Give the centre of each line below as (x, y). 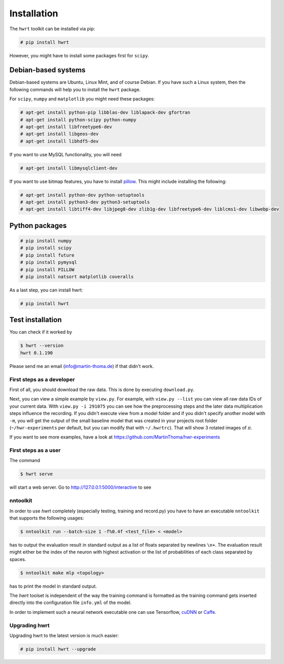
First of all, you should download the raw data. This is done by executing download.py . (102, 389)
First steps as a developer (42, 379)
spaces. (18, 559)
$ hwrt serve (37, 474)
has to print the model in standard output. (53, 586)
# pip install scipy (46, 248)
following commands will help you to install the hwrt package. (75, 89)
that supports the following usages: (47, 518)
